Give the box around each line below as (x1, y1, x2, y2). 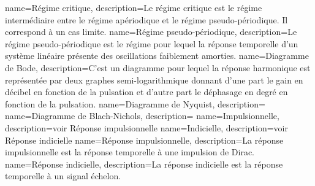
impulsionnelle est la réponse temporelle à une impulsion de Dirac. (5, 145, 255, 158)
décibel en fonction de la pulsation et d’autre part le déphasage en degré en (5, 85, 288, 98)
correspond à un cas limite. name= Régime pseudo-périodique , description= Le (5, 25, 297, 38)
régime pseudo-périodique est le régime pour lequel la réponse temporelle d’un (5, 37, 298, 50)
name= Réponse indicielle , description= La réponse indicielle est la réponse (5, 157, 283, 170)
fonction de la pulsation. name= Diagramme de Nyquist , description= (5, 97, 265, 110)
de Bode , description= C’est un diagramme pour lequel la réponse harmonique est (5, 61, 311, 74)
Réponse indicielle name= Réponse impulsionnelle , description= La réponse (5, 133, 284, 146)
